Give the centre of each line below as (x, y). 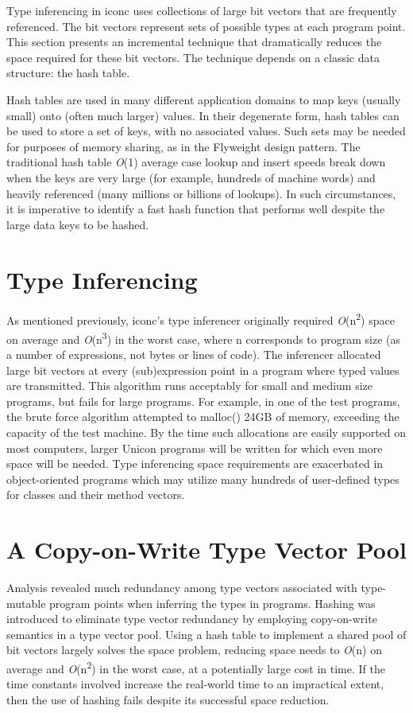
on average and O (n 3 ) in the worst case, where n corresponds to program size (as (204, 337)
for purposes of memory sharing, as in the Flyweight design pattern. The (183, 146)
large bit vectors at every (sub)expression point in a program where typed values (203, 370)
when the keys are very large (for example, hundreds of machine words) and (191, 177)
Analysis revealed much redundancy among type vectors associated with (182, 587)
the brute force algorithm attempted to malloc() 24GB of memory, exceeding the (203, 417)
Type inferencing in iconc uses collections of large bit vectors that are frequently (202, 10)
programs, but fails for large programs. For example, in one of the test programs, (203, 401)
